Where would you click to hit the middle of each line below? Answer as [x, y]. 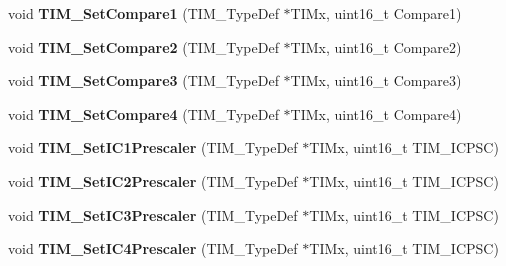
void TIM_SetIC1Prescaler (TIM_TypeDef [153, 147]
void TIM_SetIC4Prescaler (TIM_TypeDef [153, 248]
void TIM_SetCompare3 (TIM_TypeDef [143, 80]
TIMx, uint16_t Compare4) [376, 113]
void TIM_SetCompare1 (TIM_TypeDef [143, 13]
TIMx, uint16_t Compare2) [376, 46]
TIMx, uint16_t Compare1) [376, 13]
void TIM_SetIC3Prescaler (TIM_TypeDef [153, 214]
